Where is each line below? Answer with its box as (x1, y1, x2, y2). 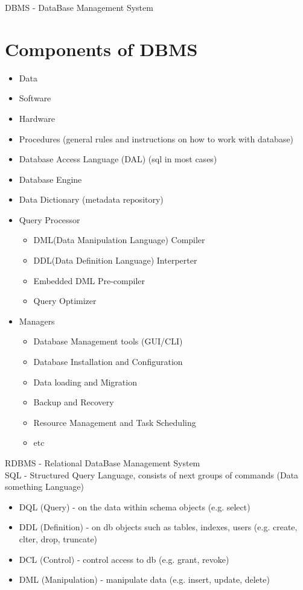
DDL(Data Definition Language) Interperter (33, 254, 197, 267)
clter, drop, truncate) (19, 532, 98, 545)
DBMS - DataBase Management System (5, 1, 153, 13)
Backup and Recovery (33, 396, 114, 408)
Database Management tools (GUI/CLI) (33, 335, 183, 347)
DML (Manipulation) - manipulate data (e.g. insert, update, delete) (19, 573, 270, 586)
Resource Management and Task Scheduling (33, 416, 196, 428)
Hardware (19, 112, 55, 124)
